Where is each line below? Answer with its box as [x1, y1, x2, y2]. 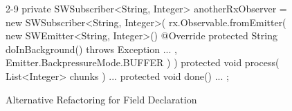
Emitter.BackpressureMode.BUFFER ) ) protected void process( [6, 55, 280, 70]
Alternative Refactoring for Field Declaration [6, 92, 197, 106]
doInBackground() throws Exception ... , [6, 41, 177, 56]
